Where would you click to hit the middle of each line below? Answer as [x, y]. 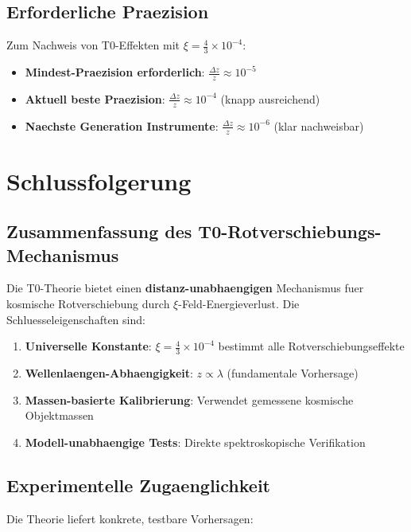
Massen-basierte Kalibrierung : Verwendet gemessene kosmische [189, 399]
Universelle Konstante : [88, 346]
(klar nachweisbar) [319, 125]
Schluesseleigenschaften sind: [76, 319]
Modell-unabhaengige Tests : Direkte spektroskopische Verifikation [195, 442]
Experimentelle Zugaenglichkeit [138, 485]
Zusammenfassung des [99, 231]
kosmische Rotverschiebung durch [88, 304]
